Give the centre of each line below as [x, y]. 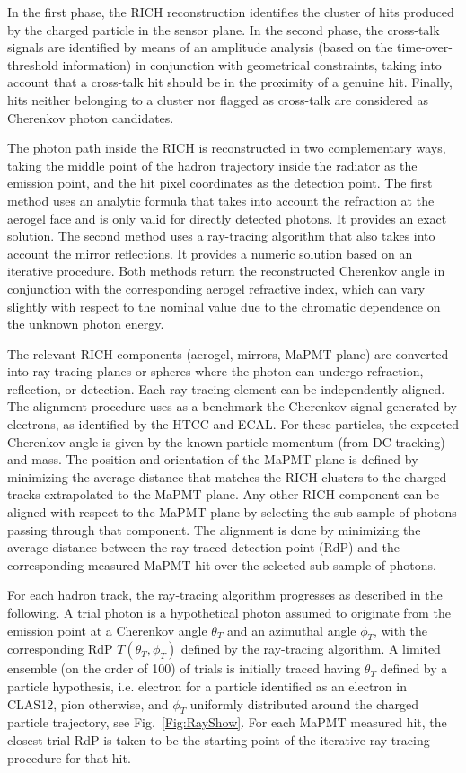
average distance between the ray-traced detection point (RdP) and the [203, 547]
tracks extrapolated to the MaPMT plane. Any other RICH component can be [224, 494]
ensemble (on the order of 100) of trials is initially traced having [184, 668]
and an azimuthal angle [292, 630]
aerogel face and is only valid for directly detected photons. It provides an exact [227, 218]
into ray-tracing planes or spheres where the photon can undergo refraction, [215, 371]
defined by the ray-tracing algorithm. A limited [311, 649]
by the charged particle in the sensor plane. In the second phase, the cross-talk [224, 29]
